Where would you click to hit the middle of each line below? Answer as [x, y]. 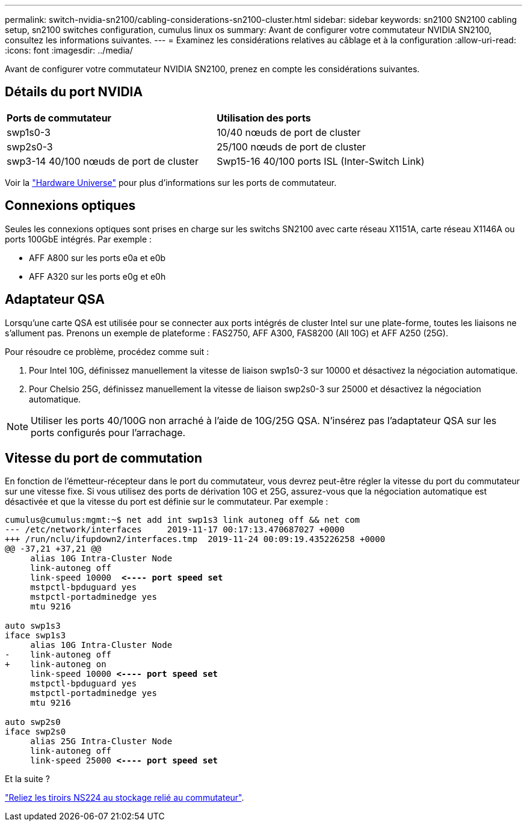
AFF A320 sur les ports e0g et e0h [97, 276]
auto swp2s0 [33, 722]
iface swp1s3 [35, 636]
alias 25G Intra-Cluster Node [101, 741]
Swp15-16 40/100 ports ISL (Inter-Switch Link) [321, 161]
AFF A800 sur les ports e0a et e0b [97, 257]
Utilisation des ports [264, 118]
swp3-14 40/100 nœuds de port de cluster [103, 161]
